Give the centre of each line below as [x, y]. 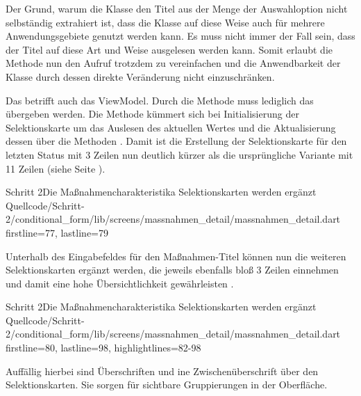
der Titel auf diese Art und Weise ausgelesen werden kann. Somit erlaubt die [169, 49]
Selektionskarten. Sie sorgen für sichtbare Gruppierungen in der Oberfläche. [167, 385]
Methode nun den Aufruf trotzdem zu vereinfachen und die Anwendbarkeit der [173, 63]
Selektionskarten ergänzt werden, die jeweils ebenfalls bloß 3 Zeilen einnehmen [172, 270]
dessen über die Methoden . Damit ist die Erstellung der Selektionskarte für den [176, 141]
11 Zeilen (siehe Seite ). [56, 168]
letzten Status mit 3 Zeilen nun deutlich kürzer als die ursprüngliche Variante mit [179, 154]
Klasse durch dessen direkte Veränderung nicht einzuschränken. [140, 76]
